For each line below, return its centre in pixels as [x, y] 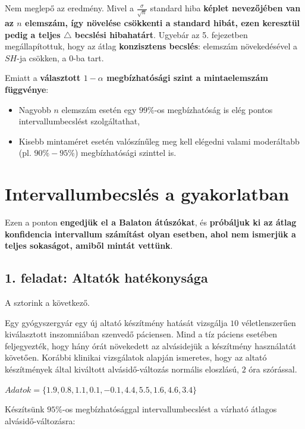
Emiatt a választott [43, 78]
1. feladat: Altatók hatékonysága [106, 278]
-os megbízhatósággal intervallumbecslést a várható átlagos [170, 409]
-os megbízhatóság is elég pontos [213, 109]
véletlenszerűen [269, 322]
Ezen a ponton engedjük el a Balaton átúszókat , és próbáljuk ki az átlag [151, 222]
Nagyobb [35, 109]
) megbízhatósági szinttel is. [125, 153]
